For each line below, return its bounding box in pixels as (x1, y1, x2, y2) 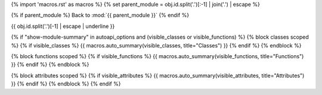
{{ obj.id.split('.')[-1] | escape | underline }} (11, 23, 115, 30)
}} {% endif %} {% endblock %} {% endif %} (11, 80, 121, 87)
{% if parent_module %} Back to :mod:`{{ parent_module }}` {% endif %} (11, 12, 190, 19)
